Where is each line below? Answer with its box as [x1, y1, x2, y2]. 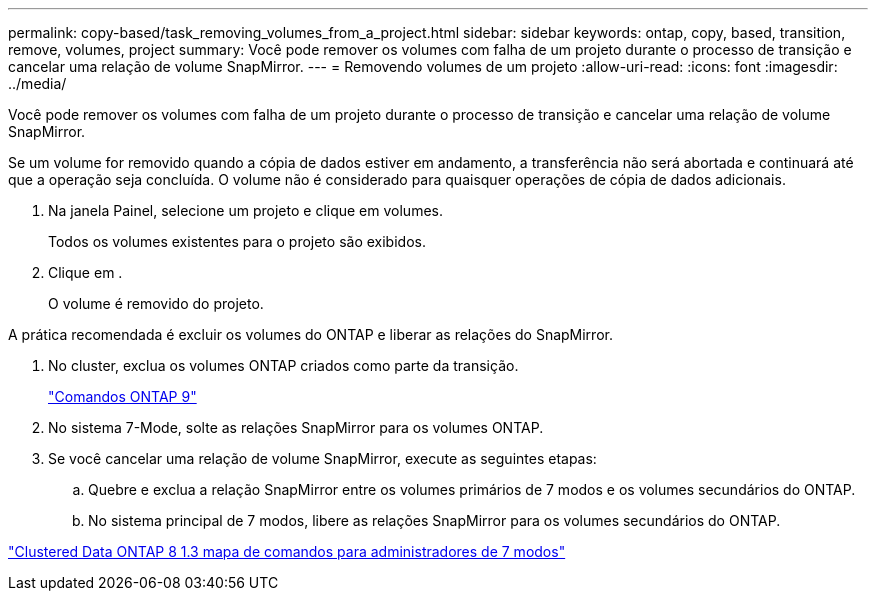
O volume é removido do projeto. [48, 295, 264, 312]
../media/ [8, 75, 67, 92]
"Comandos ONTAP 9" [48, 388, 197, 405]
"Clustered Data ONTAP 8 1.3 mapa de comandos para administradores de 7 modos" [8, 543, 566, 560]
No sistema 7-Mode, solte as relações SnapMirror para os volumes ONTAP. [48, 419, 544, 436]
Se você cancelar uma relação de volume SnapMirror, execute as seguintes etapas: [48, 450, 597, 467]
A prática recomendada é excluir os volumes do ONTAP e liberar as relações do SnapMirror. [8, 326, 613, 343]
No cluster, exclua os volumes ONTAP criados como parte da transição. [48, 357, 519, 374]
